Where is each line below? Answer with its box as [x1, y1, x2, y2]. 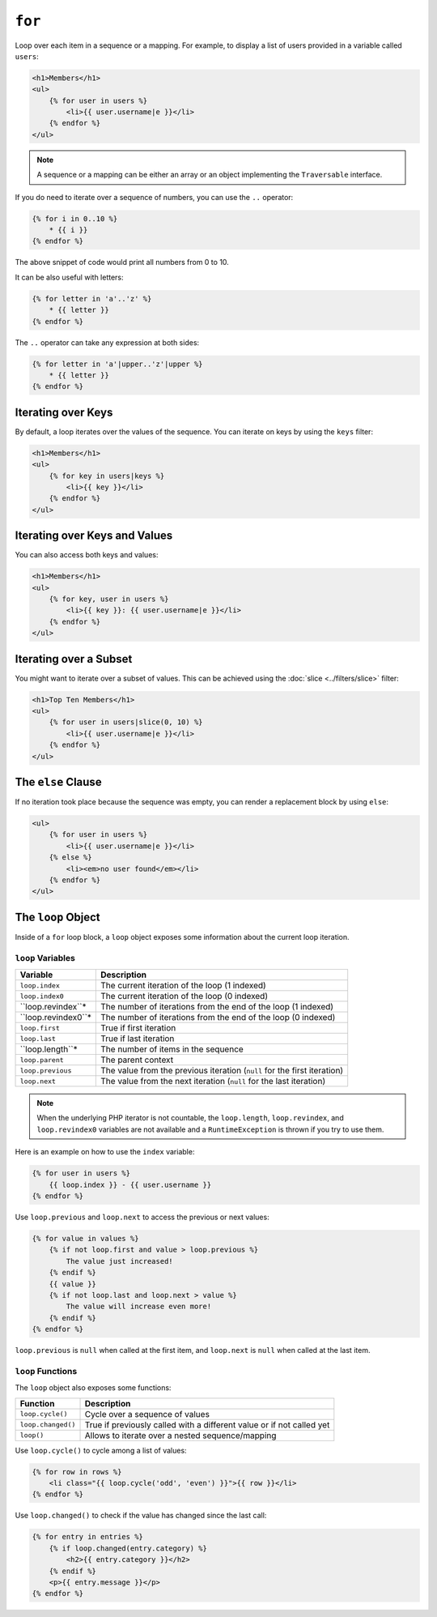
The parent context [100, 1054, 174, 1065]
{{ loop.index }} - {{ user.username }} [49, 1180, 212, 1189]
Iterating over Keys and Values [15, 529, 173, 543]
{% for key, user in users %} [49, 595, 169, 604]
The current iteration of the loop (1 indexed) [100, 980, 266, 992]
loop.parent [19, 1056, 64, 1064]
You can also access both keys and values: [15, 550, 159, 560]
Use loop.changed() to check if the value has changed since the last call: [15, 1511, 267, 1521]
